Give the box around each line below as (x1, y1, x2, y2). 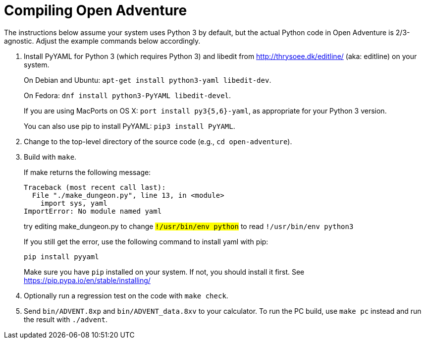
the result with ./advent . (24, 315, 108, 324)
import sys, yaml (40, 199, 107, 207)
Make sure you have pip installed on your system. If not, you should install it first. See (24, 267, 305, 276)
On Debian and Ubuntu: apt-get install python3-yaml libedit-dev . (24, 75, 271, 84)
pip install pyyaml (24, 252, 99, 261)
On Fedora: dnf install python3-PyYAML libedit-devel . (24, 91, 231, 100)
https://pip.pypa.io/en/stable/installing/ (24, 276, 151, 285)
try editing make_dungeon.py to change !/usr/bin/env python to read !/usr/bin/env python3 (24, 222, 354, 230)
